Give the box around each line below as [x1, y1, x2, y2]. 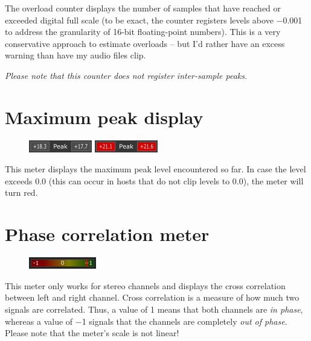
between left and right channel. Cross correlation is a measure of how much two [5, 291, 300, 304]
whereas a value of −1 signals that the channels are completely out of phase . [5, 314, 287, 327]
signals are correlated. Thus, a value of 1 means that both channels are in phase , [5, 302, 303, 315]
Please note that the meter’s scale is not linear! [5, 327, 179, 339]
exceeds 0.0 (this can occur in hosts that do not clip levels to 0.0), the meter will [5, 174, 304, 187]
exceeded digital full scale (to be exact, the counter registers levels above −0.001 [5, 13, 303, 26]
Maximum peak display [5, 104, 204, 129]
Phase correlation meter [5, 222, 210, 246]
